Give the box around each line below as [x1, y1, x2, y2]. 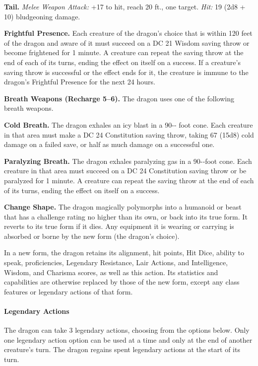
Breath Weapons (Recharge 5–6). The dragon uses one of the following [4, 93, 234, 103]
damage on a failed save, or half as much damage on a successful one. [4, 139, 215, 149]
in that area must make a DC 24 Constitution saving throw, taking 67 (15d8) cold [4, 129, 254, 140]
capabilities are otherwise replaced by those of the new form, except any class [4, 277, 240, 287]
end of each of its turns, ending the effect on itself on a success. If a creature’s [4, 57, 241, 67]
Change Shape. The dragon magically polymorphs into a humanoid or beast [4, 202, 242, 212]
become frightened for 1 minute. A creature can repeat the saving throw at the [4, 47, 244, 58]
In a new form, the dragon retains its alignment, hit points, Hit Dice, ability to [4, 247, 244, 258]
